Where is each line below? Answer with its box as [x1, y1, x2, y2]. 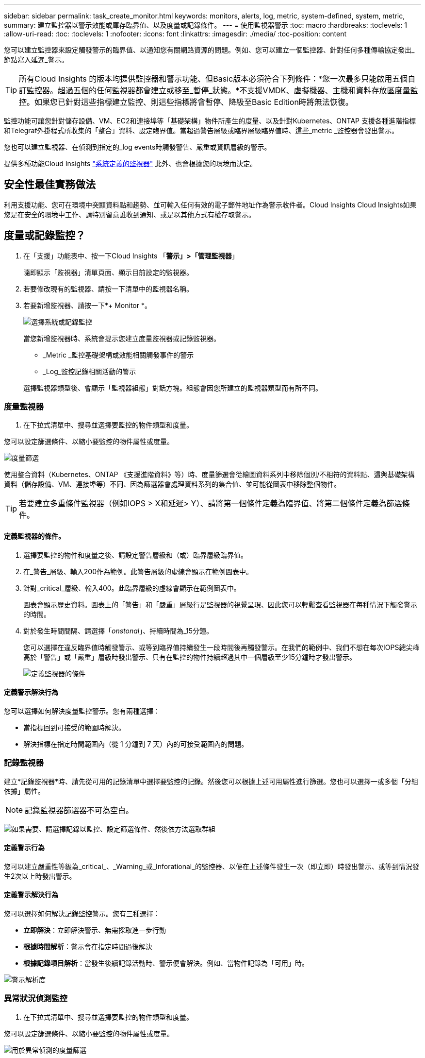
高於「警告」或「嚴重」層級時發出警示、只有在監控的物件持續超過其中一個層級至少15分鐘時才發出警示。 [23, 652, 356, 661]
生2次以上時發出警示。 [4, 871, 76, 880]
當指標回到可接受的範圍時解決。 [23, 723, 125, 732]
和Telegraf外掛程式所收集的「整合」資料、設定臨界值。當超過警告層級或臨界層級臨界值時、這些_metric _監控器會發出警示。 [4, 126, 399, 135]
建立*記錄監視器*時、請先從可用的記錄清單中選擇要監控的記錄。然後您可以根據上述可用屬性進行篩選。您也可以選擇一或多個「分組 [4, 777, 419, 785]
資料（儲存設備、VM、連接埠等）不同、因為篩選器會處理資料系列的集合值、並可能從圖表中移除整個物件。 [4, 480, 341, 489]
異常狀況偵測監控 [4, 993, 67, 1004]
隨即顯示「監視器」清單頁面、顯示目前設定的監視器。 [23, 268, 193, 276]
